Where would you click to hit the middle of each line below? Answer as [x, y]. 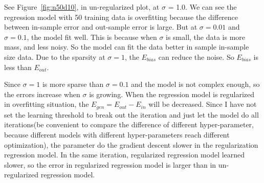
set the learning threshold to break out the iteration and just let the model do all [131, 114]
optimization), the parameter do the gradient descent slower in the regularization [131, 144]
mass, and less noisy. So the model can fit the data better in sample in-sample [127, 47]
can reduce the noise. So [196, 56]
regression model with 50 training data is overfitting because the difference [121, 17]
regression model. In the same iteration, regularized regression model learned [125, 155]
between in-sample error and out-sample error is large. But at [101, 27]
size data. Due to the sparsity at [55, 56]
